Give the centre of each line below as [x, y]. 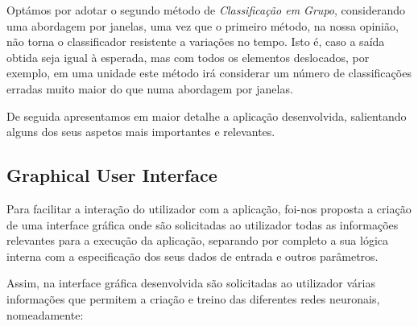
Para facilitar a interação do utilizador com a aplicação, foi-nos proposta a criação [209, 208]
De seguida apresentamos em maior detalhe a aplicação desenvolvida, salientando [207, 116]
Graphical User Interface [112, 175]
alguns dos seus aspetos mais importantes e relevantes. [141, 132]
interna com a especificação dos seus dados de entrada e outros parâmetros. [192, 256]
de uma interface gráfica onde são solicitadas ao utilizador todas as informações [203, 224]
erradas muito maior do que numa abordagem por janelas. [150, 88]
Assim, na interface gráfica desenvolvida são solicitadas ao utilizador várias [191, 283]
